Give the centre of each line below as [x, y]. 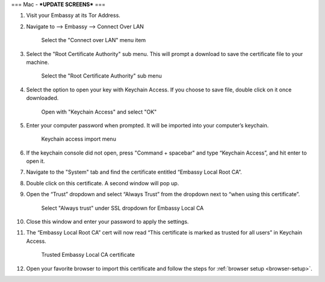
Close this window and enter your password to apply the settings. [107, 222]
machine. [38, 62]
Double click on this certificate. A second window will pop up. [103, 183]
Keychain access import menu [79, 139]
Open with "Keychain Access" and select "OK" [99, 112]
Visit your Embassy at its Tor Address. [73, 16]
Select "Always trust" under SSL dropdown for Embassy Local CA [122, 208]
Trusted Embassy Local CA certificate [88, 255]
